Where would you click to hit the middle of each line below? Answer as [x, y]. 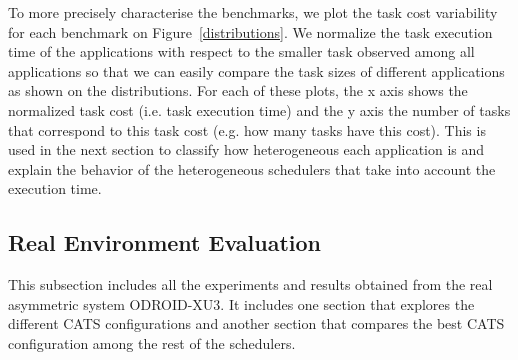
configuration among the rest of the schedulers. [152, 342]
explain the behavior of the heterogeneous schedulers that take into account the [252, 168]
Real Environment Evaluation [165, 242]
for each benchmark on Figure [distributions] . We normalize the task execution [250, 31]
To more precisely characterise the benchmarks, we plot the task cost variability [253, 12]
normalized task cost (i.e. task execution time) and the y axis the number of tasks [259, 109]
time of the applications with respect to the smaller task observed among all [241, 51]
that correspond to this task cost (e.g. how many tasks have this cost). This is [247, 129]
